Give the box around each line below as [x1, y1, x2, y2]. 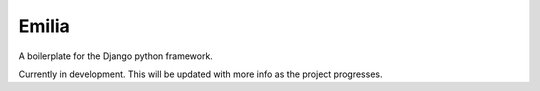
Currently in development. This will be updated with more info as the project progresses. [18, 68, 383, 80]
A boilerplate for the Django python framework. [18, 50, 214, 62]
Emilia [18, 15, 70, 37]
